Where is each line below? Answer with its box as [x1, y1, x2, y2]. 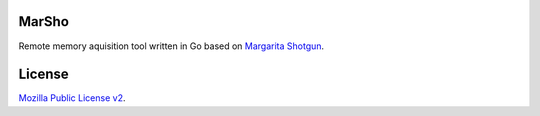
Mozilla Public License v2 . [18, 92, 126, 104]
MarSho [18, 13, 70, 30]
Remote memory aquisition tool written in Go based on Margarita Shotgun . [18, 40, 325, 52]
